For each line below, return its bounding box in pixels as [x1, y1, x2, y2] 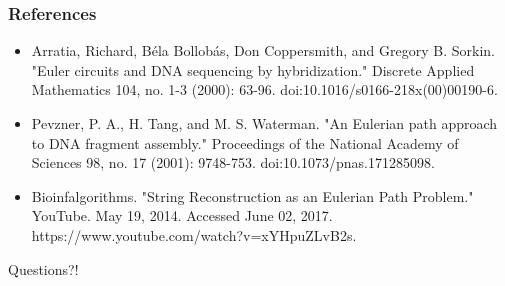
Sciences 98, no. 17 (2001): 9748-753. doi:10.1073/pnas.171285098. [31, 152, 435, 173]
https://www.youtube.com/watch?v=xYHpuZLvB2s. [31, 224, 357, 245]
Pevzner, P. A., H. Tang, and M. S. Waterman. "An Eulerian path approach [31, 113, 498, 133]
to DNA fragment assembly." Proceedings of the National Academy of [31, 132, 459, 153]
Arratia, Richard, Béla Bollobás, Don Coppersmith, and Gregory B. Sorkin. [31, 40, 495, 61]
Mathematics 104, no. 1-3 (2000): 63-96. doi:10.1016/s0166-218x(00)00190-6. [31, 79, 498, 100]
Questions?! [8, 258, 79, 279]
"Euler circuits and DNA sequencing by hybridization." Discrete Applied [31, 59, 475, 80]
